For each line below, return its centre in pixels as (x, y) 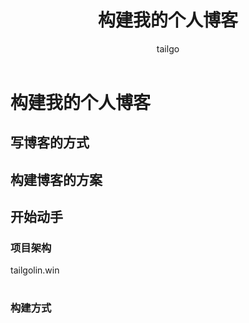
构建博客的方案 (56, 179)
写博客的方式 (50, 142)
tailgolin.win (35, 270)
